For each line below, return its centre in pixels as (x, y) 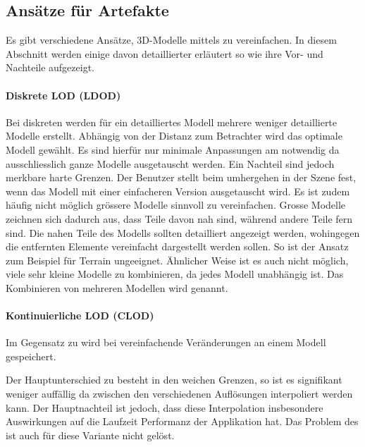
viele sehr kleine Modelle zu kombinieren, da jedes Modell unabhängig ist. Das (175, 274)
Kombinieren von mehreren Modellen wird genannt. (117, 287)
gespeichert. (31, 356)
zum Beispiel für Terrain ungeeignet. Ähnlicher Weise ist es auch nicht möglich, (177, 260)
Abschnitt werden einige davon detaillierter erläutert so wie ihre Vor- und (165, 53)
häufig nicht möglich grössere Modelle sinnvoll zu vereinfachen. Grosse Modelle (176, 205)
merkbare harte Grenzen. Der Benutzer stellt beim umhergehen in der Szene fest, (181, 177)
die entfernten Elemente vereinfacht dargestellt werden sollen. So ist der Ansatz (177, 246)
